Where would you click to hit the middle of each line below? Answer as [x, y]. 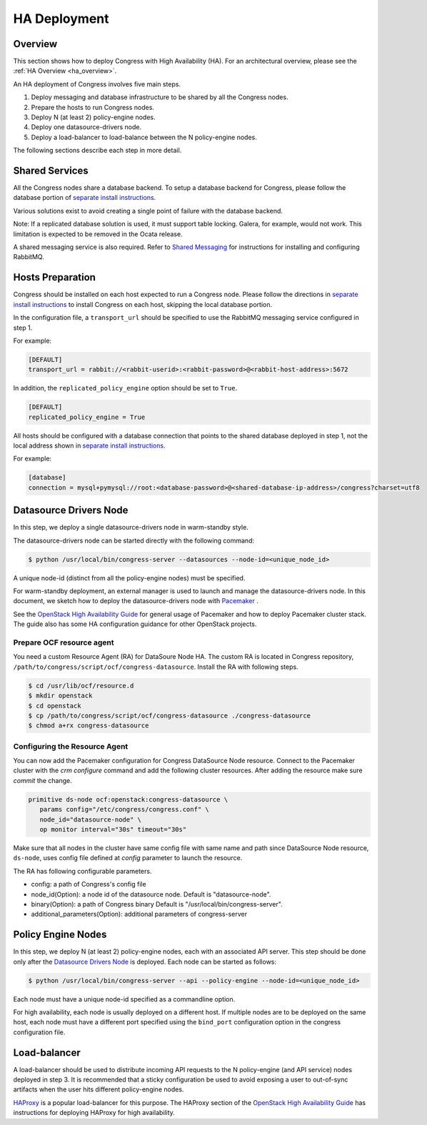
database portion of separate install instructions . [85, 198]
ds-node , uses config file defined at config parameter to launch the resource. [128, 858]
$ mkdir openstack [60, 696]
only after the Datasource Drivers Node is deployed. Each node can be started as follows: [145, 962]
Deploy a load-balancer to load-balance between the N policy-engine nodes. [144, 137]
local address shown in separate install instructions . [89, 445]
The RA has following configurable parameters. [82, 871]
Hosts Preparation [55, 277]
